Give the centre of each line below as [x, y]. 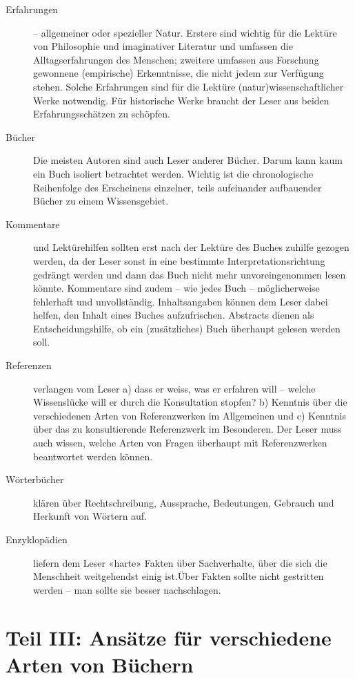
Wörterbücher [35, 479]
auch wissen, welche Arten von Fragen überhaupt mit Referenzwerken [180, 443]
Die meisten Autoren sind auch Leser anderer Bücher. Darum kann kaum [188, 160]
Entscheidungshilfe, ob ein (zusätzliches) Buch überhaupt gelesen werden [187, 328]
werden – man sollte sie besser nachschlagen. [127, 589]
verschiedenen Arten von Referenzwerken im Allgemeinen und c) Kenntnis [190, 415]
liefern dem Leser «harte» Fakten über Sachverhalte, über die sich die [180, 562]
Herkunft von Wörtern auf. [90, 516]
